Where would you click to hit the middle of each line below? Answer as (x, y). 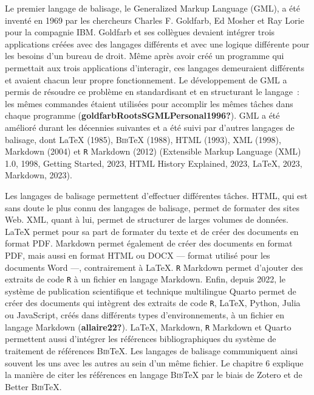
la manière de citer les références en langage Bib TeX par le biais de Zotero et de (154, 375)
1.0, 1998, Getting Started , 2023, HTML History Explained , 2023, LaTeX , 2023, (154, 163)
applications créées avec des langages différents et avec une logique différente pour (157, 44)
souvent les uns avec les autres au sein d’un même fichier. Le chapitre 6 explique (154, 362)
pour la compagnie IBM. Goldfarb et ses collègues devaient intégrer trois (140, 32)
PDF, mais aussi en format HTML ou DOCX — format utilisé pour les (138, 255)
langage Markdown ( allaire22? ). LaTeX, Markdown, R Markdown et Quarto (148, 327)
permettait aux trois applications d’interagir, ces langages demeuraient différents (155, 67)
